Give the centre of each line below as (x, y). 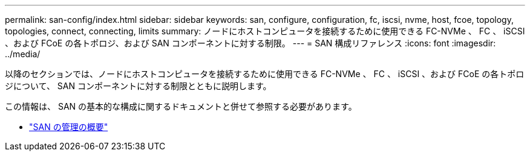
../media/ (23, 54)
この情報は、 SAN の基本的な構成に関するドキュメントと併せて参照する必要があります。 (181, 106)
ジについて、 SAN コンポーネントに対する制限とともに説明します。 (138, 86)
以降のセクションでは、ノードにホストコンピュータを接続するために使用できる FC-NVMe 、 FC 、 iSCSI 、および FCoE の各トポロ (265, 74)
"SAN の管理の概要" (69, 127)
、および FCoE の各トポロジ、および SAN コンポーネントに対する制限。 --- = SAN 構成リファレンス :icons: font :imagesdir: (250, 43)
